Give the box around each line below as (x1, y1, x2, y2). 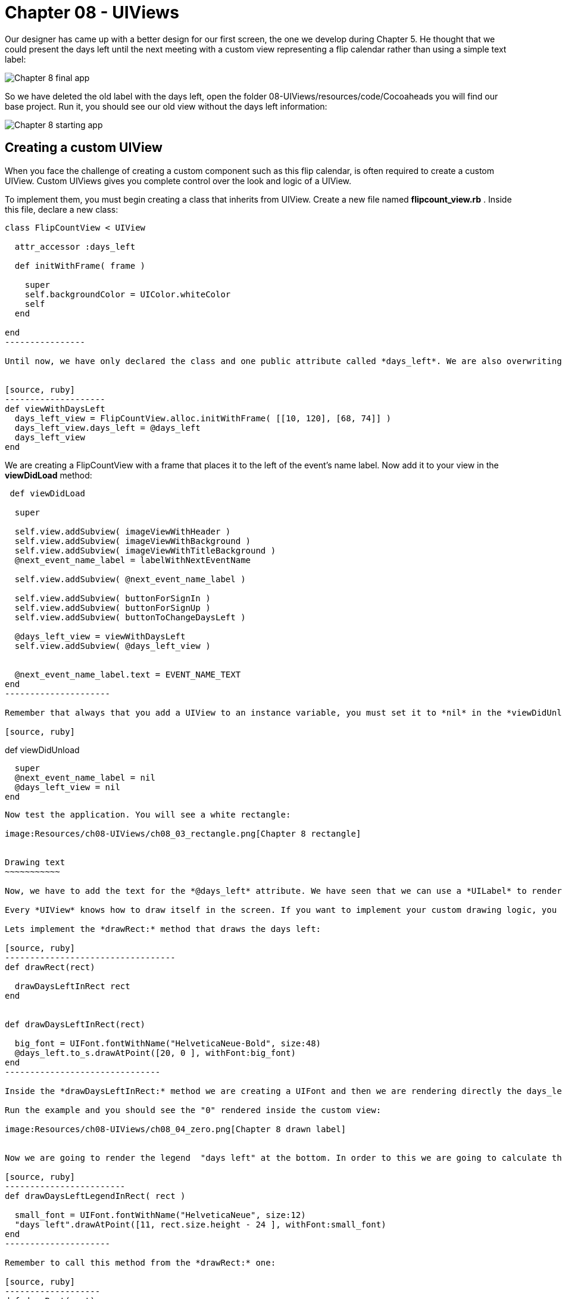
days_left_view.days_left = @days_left (14, 422, 201, 433)
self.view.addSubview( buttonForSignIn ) (14, 593, 211, 603)
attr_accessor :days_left (14, 241, 136, 251)
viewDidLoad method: (5, 470, 92, 480)
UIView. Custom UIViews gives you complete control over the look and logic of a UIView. (5, 175, 352, 186)
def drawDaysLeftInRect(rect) (5, 1019, 146, 1029)
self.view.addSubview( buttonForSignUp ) (14, 602, 211, 613)
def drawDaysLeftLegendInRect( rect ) (5, 1191, 186, 1201)
